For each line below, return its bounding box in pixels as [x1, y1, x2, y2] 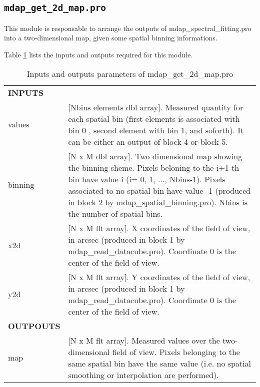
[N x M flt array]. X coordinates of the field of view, [68, 222, 250, 234]
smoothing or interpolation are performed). [68, 369, 219, 381]
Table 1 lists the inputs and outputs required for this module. [4, 49, 192, 59]
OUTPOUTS [8, 320, 60, 332]
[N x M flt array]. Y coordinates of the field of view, [68, 271, 250, 283]
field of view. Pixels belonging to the [112, 346, 240, 358]
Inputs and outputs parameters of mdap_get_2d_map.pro [26, 67, 233, 79]
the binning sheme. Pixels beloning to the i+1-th [68, 161, 239, 173]
